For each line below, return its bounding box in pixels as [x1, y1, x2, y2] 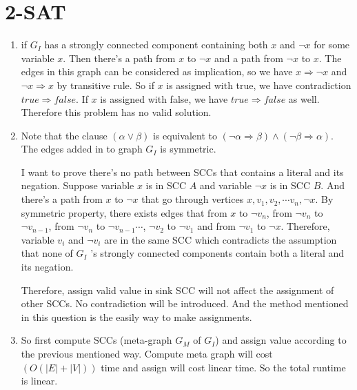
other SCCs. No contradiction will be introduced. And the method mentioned [21, 296, 349, 311]
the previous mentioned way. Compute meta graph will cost [21, 347, 273, 360]
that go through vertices [141, 192, 244, 206]
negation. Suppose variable [21, 178, 134, 193]
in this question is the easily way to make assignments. [21, 309, 252, 324]
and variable [199, 178, 252, 193]
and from [197, 219, 236, 233]
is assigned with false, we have [100, 91, 228, 106]
